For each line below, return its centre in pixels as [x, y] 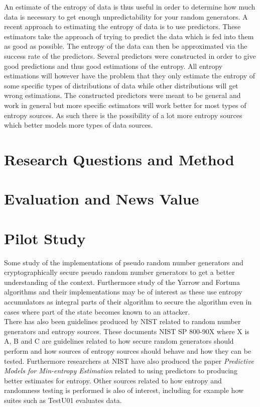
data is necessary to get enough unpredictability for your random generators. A [126, 16]
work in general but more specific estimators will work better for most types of [125, 105]
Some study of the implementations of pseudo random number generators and [124, 262]
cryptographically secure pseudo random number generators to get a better [119, 272]
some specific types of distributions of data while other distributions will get [121, 85]
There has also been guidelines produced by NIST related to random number [122, 321]
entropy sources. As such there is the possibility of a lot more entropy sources [123, 115]
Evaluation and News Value [102, 199]
